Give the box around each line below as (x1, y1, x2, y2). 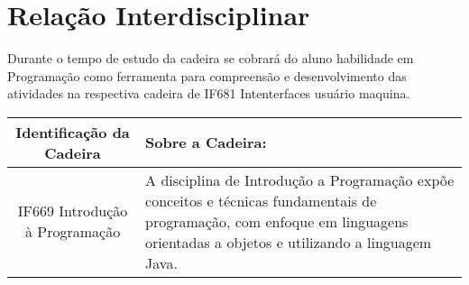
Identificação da (15, 121, 130, 142)
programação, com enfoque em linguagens (145, 210, 409, 232)
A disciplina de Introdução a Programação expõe (145, 169, 455, 190)
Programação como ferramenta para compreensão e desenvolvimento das (7, 66, 407, 85)
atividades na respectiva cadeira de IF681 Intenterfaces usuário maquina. (7, 84, 410, 103)
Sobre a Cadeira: (145, 132, 267, 153)
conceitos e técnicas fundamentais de (145, 189, 377, 211)
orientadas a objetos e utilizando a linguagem (145, 231, 432, 253)
